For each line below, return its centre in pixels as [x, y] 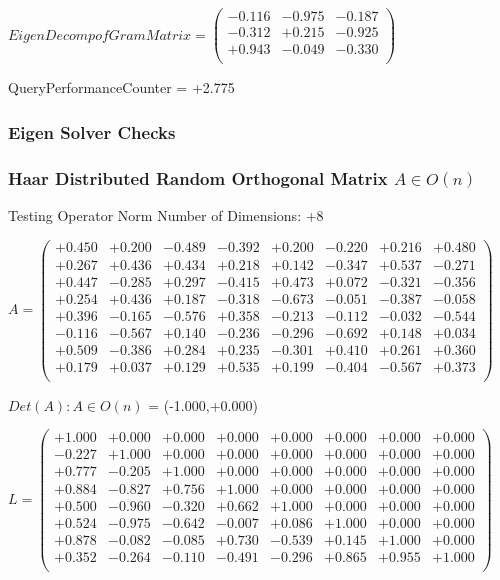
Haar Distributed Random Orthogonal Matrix [198, 177]
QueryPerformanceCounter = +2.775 [121, 87]
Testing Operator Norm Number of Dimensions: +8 [166, 214]
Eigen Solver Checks [92, 131]
